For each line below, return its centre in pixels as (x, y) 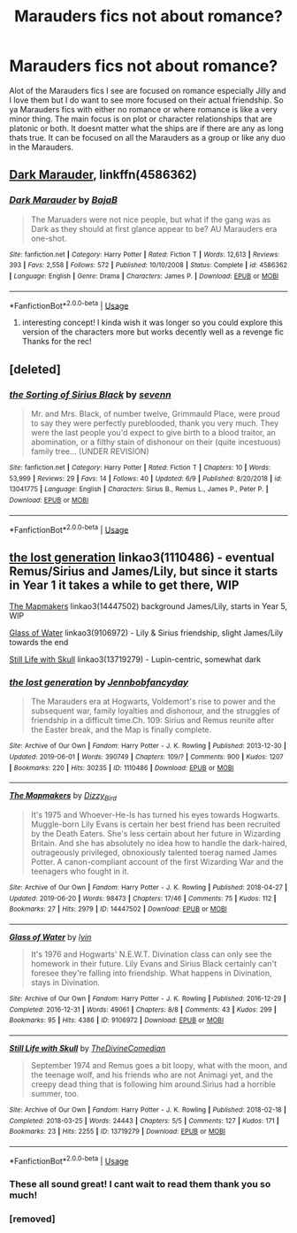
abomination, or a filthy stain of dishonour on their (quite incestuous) (156, 442)
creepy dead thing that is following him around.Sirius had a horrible (153, 1084)
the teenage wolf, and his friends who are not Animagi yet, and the (152, 1075)
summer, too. (55, 1094)
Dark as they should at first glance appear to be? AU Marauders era (154, 228)
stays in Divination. (65, 983)
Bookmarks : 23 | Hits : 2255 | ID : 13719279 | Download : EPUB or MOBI (117, 1132)
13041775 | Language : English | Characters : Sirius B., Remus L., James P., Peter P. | (139, 489)
